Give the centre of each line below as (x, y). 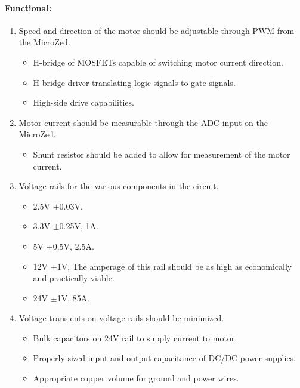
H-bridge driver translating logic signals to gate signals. (134, 82)
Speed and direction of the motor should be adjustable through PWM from (157, 30)
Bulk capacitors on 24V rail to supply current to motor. (135, 338)
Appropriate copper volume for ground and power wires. (136, 378)
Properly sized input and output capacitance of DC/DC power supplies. (165, 358)
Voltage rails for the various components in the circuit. (119, 186)
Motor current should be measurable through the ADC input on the (143, 122)
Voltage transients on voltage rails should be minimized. (121, 318)
